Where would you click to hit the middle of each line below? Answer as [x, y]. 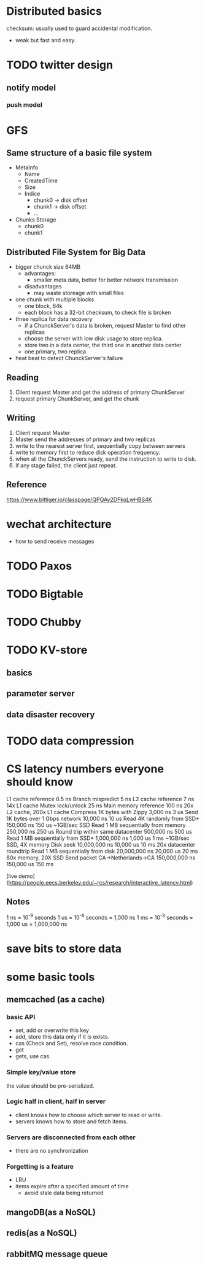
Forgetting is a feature [40, 1167]
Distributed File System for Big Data [76, 252]
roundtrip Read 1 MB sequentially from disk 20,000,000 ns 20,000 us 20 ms [102, 851]
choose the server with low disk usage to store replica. [94, 339]
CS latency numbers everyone [85, 769]
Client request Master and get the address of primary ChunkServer [100, 392]
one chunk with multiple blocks [55, 299]
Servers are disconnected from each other [71, 1137]
